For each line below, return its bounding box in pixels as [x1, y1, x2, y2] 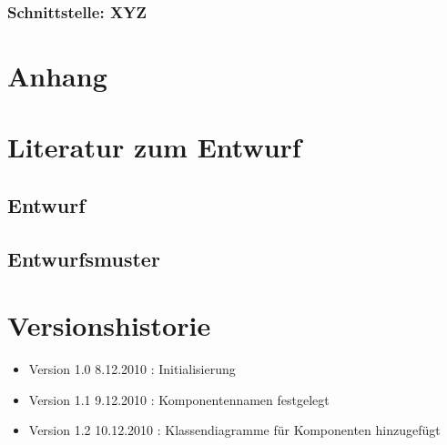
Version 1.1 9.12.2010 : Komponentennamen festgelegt [28, 389, 330, 409]
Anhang [7, 57, 107, 95]
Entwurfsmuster [7, 244, 160, 272]
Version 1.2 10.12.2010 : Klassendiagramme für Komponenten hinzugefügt [28, 420, 441, 440]
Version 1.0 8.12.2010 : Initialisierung [28, 359, 236, 379]
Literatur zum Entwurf [7, 128, 301, 166]
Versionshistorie [7, 307, 211, 344]
